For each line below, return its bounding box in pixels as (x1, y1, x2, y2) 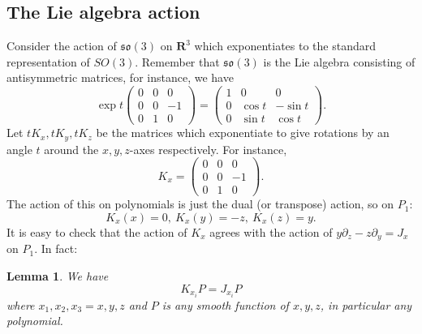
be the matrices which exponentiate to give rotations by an (96, 124, 390, 141)
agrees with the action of (209, 223, 333, 240)
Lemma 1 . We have (6, 267, 109, 284)
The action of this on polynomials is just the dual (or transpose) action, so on (6, 195, 394, 212)
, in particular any (320, 296, 412, 313)
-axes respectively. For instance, (129, 140, 287, 157)
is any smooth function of (161, 296, 289, 313)
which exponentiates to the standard (194, 37, 377, 54)
